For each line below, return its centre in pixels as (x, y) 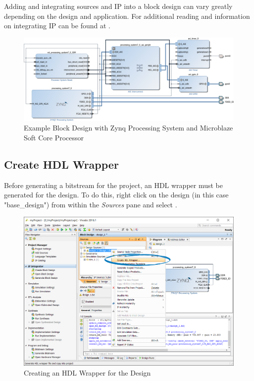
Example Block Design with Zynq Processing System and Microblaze (128, 128)
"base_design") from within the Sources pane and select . (91, 205)
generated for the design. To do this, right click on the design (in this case (116, 195)
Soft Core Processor (54, 138)
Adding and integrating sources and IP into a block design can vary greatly (118, 6)
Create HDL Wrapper (61, 164)
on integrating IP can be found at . (57, 26)
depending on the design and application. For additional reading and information (127, 16)
